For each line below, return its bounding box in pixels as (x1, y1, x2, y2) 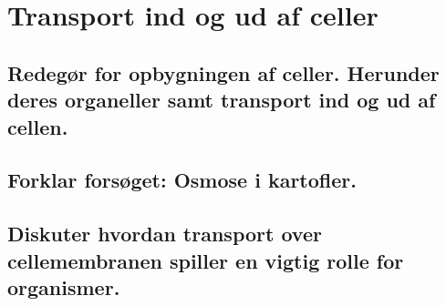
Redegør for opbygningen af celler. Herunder (7, 58, 440, 87)
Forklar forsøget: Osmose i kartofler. (7, 166, 357, 194)
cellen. (7, 112, 68, 140)
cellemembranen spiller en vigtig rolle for (7, 246, 404, 274)
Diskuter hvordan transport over (7, 219, 322, 248)
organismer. (7, 272, 120, 301)
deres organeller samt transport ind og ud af (7, 86, 436, 114)
